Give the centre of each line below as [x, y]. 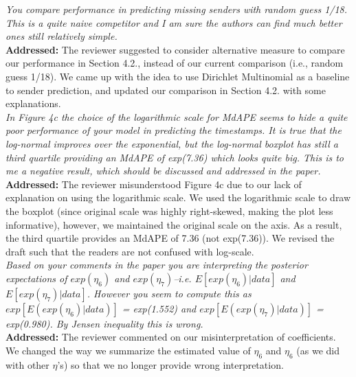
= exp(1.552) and [159, 308]
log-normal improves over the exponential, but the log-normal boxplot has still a [172, 143]
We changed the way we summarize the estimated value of [128, 351]
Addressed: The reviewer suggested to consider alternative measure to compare [175, 49]
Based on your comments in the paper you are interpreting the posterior [157, 265]
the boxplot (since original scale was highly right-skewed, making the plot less [169, 210]
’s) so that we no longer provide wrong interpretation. [170, 364]
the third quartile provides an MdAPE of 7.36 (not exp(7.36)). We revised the [170, 238]
